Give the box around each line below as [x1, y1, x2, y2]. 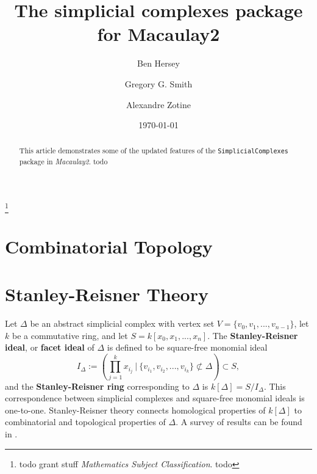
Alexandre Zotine [126, 98, 191, 111]
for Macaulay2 [97, 21, 220, 46]
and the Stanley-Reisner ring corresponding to [5, 379, 190, 392]
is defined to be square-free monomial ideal [107, 341, 268, 354]
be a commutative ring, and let [12, 329, 128, 341]
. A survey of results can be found [176, 415, 302, 428]
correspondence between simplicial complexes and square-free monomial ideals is [5, 392, 305, 404]
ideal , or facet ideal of [5, 341, 94, 354]
